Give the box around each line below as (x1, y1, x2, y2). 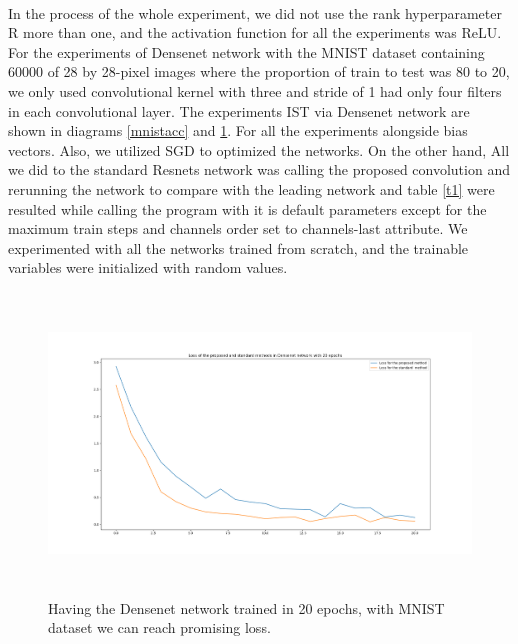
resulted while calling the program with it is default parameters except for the (8, 198, 487, 219)
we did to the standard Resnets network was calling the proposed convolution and (8, 159, 510, 180)
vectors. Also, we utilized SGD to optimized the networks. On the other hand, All (8, 139, 510, 160)
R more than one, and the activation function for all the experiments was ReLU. (8, 22, 502, 43)
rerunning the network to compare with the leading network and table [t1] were (8, 178, 495, 199)
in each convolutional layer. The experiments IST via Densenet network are (8, 100, 470, 121)
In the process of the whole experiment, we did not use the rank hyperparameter (8, 2, 502, 23)
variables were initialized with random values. (8, 257, 288, 278)
